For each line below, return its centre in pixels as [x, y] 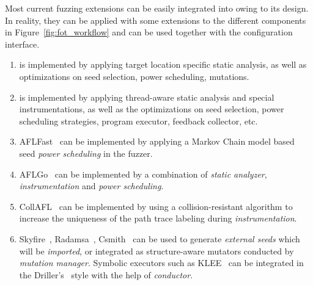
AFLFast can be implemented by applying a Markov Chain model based [157, 141]
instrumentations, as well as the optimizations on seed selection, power [152, 109]
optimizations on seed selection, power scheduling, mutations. [134, 76]
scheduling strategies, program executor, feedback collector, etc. [138, 121]
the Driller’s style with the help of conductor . [106, 274]
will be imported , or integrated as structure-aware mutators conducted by [156, 251]
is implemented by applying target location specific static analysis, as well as [163, 64]
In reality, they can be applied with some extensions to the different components [156, 20]
